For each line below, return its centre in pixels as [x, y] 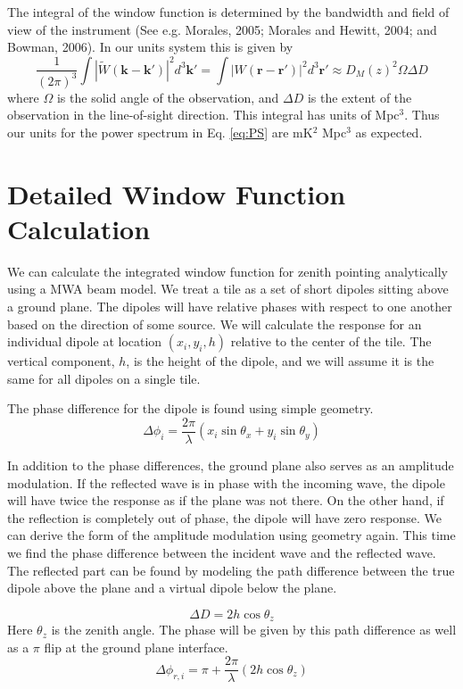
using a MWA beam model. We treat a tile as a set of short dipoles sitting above [228, 289]
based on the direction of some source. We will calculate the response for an [215, 324]
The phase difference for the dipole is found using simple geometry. [190, 408]
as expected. [389, 132]
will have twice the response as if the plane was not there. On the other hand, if [226, 500]
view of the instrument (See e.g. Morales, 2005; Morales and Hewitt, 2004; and [222, 29]
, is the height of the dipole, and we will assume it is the [280, 361]
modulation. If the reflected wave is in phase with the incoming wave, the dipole [226, 482]
